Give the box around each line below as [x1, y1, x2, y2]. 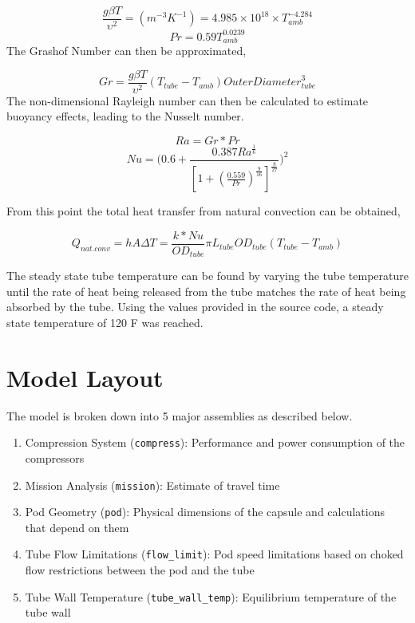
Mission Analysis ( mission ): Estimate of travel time [25, 476, 280, 493]
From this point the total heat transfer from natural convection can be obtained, [6, 203, 401, 219]
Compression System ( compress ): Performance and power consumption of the [25, 434, 405, 451]
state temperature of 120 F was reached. [6, 313, 204, 330]
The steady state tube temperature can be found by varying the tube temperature [6, 267, 409, 284]
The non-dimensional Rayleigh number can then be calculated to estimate [6, 92, 369, 108]
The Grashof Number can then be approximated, [6, 42, 247, 59]
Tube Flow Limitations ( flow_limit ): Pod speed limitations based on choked [25, 546, 404, 562]
